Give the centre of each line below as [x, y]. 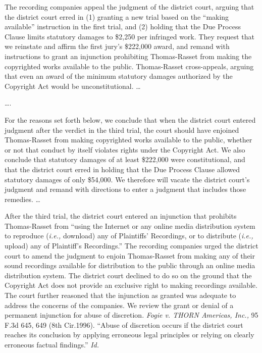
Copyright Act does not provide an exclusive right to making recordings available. [131, 285]
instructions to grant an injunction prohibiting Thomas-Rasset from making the [128, 56]
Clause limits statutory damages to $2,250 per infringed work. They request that [129, 36]
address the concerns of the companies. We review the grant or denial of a [119, 305]
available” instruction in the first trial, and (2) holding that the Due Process [123, 27]
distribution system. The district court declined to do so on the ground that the [128, 275]
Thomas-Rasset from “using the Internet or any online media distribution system [130, 225]
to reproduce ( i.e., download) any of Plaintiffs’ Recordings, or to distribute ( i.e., [129, 236]
